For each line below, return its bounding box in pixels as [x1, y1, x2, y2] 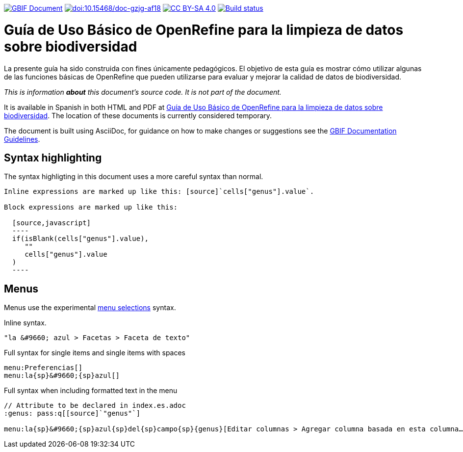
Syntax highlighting [4, 151, 102, 164]
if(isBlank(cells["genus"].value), [12, 235, 149, 243]
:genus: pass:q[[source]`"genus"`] [4, 409, 141, 418]
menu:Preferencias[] [4, 364, 83, 372]
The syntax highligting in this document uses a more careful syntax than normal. [4, 172, 263, 181]
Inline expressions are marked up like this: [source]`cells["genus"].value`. [4, 187, 314, 196]
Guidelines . [4, 134, 40, 143]
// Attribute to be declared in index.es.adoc [4, 401, 186, 410]
